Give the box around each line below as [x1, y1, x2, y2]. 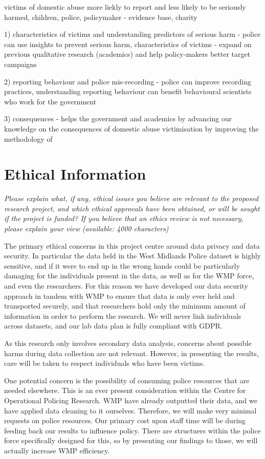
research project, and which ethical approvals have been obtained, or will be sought [4, 203, 260, 213]
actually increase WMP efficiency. [4, 445, 110, 455]
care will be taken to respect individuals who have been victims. [4, 358, 205, 368]
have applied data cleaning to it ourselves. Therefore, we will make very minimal [4, 405, 257, 416]
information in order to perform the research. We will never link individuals [4, 310, 241, 321]
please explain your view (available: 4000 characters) [4, 223, 169, 234]
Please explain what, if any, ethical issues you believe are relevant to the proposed [4, 193, 259, 204]
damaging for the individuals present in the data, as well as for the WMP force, [4, 270, 254, 281]
